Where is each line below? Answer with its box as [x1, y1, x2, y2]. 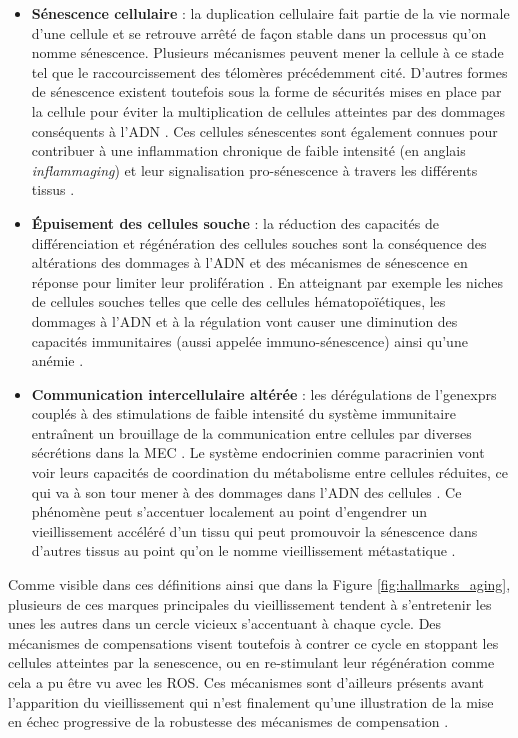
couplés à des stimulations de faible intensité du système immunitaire [31, 403, 456, 424]
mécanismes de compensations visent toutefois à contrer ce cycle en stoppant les [8, 632, 499, 653]
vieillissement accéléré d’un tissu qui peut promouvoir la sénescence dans [31, 520, 478, 541]
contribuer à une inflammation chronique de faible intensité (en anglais [31, 140, 466, 161]
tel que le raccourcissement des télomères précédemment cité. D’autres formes [31, 61, 508, 82]
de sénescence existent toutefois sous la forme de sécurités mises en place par [31, 81, 502, 102]
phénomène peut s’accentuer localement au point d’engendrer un [31, 501, 428, 522]
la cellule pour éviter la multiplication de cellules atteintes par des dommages [31, 100, 506, 121]
